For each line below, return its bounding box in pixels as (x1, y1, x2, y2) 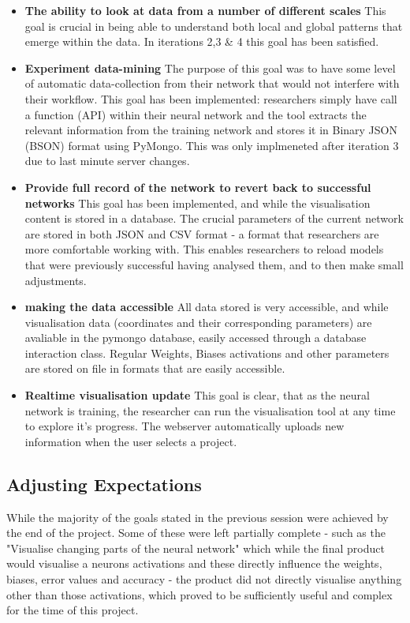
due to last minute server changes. (24, 152, 190, 169)
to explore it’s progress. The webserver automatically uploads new (24, 418, 345, 434)
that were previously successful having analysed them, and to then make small (24, 256, 404, 272)
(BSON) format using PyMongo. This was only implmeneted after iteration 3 (24, 137, 399, 153)
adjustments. (24, 272, 87, 288)
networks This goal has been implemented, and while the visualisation (24, 194, 371, 211)
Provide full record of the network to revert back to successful (24, 178, 371, 195)
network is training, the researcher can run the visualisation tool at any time (24, 402, 396, 418)
